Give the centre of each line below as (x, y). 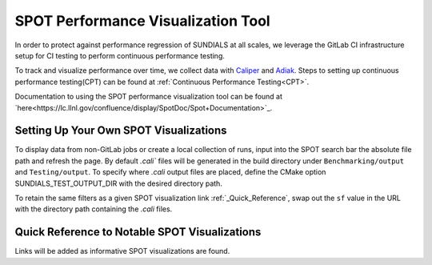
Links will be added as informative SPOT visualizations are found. (122, 251)
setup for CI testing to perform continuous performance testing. (120, 55)
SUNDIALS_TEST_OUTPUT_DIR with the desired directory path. (119, 183)
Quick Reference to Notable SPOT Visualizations (138, 232)
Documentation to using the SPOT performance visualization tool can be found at (149, 97)
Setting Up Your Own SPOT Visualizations (121, 131)
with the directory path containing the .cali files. (94, 209)
